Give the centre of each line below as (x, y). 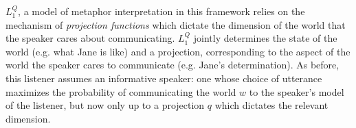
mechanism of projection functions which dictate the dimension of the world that (176, 24)
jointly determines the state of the (265, 38)
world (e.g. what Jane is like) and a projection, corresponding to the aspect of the (178, 51)
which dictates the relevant (271, 105)
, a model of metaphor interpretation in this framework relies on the (162, 11)
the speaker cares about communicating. (90, 38)
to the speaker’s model (297, 91)
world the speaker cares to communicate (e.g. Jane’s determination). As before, (173, 65)
